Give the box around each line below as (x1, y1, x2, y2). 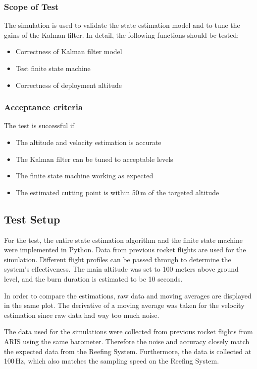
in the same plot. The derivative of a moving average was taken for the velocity (4, 300, 245, 310)
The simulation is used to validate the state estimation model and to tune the (4, 20, 240, 30)
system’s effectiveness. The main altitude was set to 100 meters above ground (4, 264, 239, 274)
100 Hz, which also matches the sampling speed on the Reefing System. (4, 356, 219, 366)
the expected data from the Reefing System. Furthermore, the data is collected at (4, 346, 252, 356)
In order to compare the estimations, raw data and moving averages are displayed (4, 290, 252, 300)
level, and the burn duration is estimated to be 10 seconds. (4, 273, 183, 284)
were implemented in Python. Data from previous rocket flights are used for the (4, 244, 246, 255)
